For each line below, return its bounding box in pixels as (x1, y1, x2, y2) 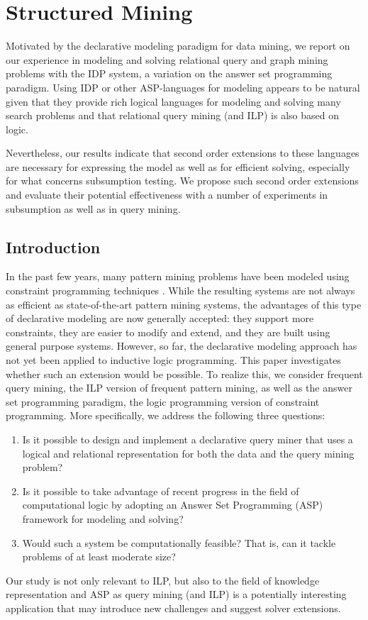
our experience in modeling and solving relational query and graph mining (6, 52, 328, 67)
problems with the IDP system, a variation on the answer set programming (6, 66, 333, 81)
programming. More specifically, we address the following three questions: (6, 408, 325, 423)
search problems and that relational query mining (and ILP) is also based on (6, 108, 339, 123)
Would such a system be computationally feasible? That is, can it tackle (22, 535, 336, 550)
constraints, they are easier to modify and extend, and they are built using (6, 324, 330, 339)
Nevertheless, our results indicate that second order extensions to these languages (6, 145, 359, 160)
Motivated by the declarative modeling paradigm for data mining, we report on (6, 38, 350, 53)
